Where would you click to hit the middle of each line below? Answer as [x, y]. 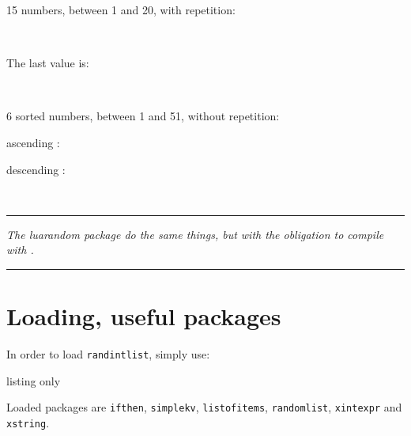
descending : [36, 169]
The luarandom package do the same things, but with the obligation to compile [195, 234]
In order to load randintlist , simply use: [108, 354]
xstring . [28, 422]
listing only [34, 380]
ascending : [33, 142]
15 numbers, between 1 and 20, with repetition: [121, 9]
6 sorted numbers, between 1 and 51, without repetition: [143, 116]
